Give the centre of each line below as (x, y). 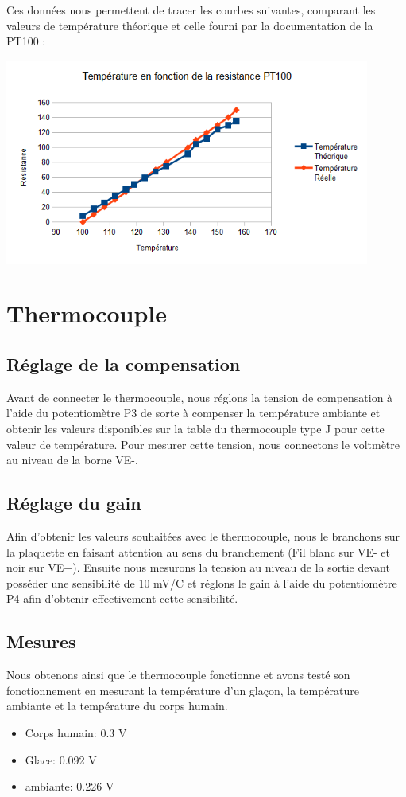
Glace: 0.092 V (61, 759)
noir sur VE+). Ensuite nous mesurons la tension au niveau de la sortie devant (198, 567)
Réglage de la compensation (124, 364)
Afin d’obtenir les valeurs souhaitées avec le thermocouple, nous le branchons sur (203, 536)
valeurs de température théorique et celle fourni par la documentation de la (190, 25)
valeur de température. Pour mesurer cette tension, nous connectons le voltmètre (203, 444)
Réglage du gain (74, 503)
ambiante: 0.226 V (70, 786)
